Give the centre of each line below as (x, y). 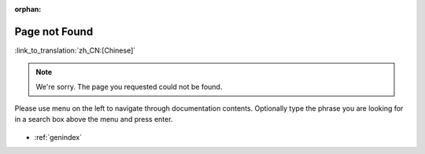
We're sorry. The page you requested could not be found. (129, 86)
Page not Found (54, 31)
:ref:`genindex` (58, 137)
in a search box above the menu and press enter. (94, 119)
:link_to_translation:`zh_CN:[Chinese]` (75, 50)
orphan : (28, 9)
